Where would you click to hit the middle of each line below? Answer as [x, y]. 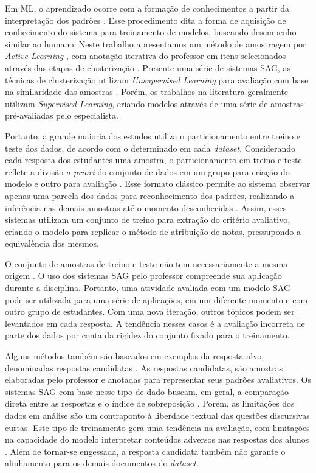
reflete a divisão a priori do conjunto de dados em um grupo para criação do [147, 171]
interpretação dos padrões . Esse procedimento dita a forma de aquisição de [146, 20]
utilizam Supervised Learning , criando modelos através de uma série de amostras [154, 103]
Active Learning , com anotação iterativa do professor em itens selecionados [146, 56]
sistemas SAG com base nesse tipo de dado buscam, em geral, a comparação [147, 391]
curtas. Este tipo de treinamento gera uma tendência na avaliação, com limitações [157, 427]
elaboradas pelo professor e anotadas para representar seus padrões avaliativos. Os [158, 380]
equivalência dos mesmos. [52, 243]
